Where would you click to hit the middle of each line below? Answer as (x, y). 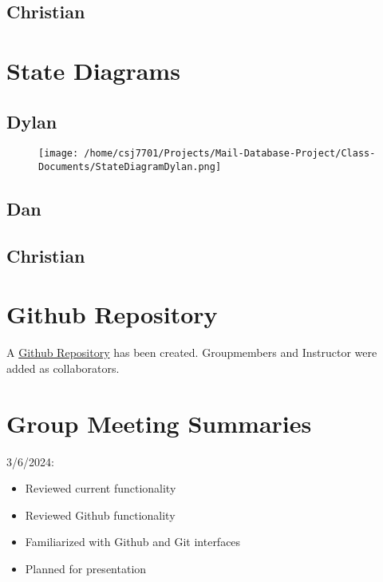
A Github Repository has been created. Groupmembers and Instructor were (192, 352)
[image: (59, 154)
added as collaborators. (63, 368)
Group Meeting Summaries (159, 423)
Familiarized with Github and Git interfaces (133, 542)
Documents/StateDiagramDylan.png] (130, 167)
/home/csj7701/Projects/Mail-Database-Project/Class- (230, 154)
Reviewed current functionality (101, 488)
